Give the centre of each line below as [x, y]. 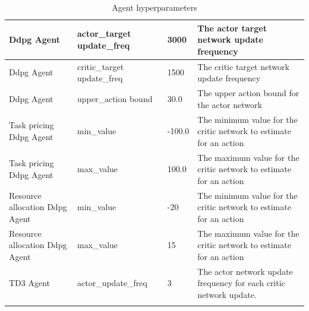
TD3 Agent [30, 283]
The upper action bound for [248, 93]
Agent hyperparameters [154, 7]
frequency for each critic [241, 283]
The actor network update [245, 271]
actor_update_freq [112, 283]
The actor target [232, 28]
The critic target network [243, 66]
